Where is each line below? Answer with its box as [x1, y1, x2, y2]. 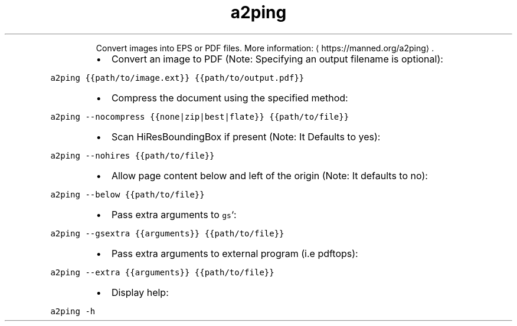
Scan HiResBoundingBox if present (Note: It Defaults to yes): [111, 130, 381, 143]
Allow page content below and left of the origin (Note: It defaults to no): [111, 169, 428, 182]
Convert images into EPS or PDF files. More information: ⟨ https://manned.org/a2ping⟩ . [96, 42, 434, 53]
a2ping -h [50, 306, 96, 316]
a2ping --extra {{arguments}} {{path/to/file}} [50, 267, 274, 277]
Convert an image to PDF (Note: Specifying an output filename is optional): [111, 52, 443, 65]
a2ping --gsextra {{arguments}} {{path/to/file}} [50, 228, 284, 238]
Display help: [111, 286, 169, 298]
